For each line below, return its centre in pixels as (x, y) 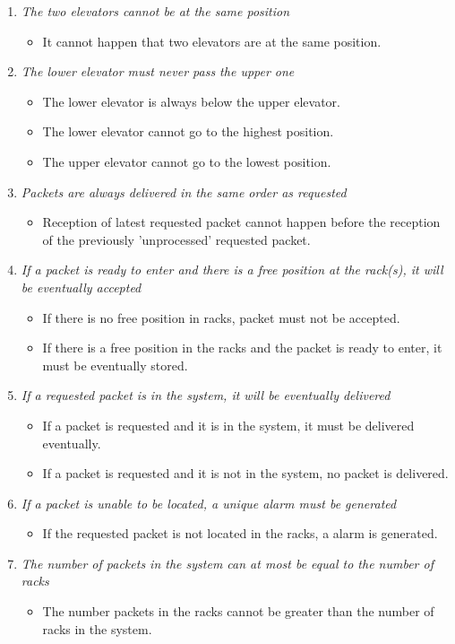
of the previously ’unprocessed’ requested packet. (176, 239)
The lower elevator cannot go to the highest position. (188, 131)
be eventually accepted (81, 287)
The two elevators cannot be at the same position (155, 11)
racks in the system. (97, 628)
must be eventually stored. (115, 365)
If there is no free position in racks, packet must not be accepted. (221, 317)
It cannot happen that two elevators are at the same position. (212, 41)
